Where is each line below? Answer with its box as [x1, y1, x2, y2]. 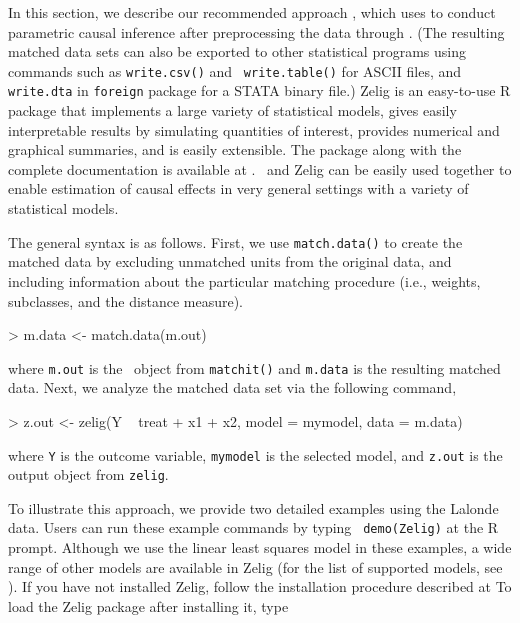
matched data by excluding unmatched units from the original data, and [8, 251, 452, 272]
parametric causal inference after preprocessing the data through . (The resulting [8, 21, 505, 42]
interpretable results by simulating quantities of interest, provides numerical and [8, 119, 500, 140]
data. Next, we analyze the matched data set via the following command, [8, 377, 457, 398]
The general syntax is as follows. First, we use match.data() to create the [8, 231, 463, 252]
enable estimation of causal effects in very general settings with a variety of [8, 178, 469, 199]
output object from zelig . [8, 464, 169, 485]
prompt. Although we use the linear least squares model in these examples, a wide [8, 537, 512, 558]
